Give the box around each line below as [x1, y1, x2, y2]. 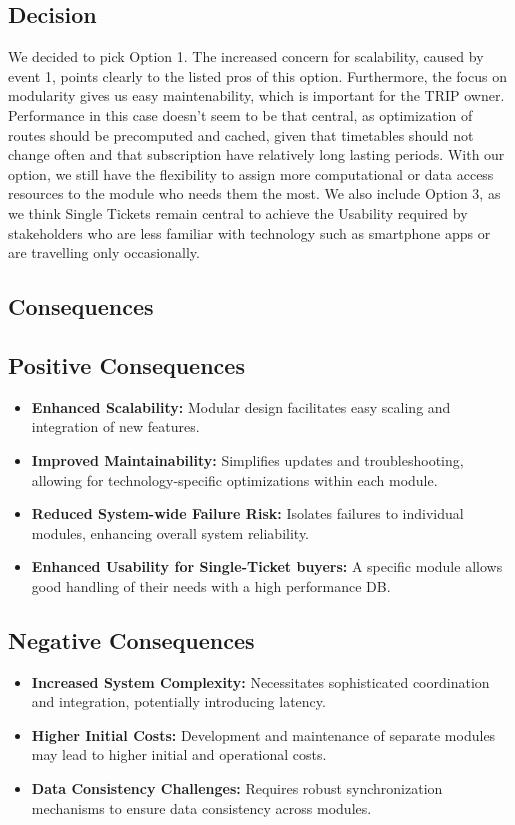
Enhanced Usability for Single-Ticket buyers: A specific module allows [31, 556, 503, 577]
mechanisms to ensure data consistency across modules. [31, 797, 372, 818]
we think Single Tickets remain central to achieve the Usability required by [8, 202, 468, 223]
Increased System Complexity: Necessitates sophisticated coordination [31, 671, 490, 692]
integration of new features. [31, 416, 200, 437]
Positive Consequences [8, 349, 245, 380]
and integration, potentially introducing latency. [31, 691, 326, 712]
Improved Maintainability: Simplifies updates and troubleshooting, [31, 449, 464, 470]
